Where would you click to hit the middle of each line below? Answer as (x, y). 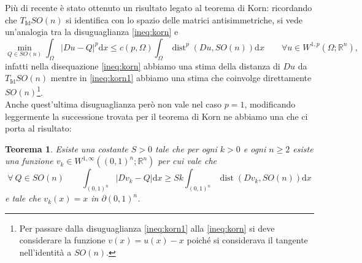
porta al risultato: (38, 128)
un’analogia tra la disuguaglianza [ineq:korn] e (92, 32)
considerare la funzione (62, 240)
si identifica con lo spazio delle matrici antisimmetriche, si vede (184, 19)
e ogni (255, 148)
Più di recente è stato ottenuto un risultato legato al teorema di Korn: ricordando (159, 7)
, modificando (270, 104)
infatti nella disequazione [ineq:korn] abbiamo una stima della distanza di (143, 65)
